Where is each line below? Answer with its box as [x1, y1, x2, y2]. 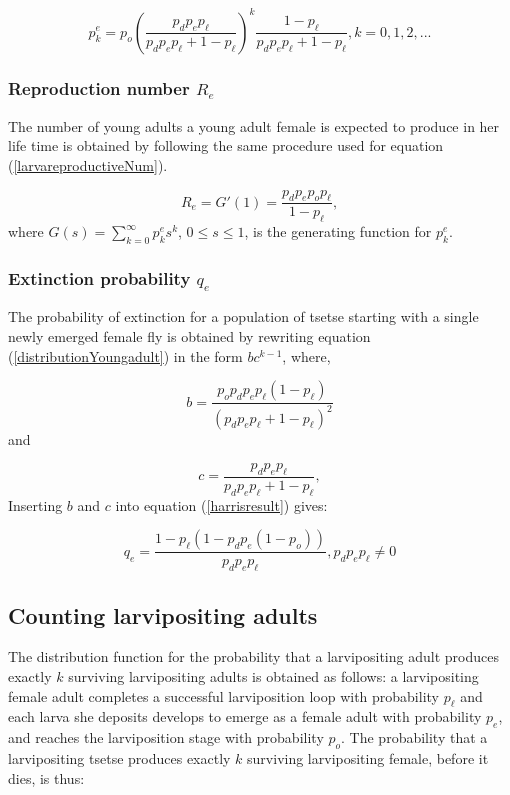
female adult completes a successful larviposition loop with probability [8, 685, 439, 706]
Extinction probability [8, 265, 191, 290]
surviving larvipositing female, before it [247, 748, 489, 769]
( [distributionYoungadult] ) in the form [8, 345, 243, 366]
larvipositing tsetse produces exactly [8, 748, 231, 769]
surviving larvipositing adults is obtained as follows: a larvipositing [68, 666, 479, 687]
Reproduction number [8, 76, 190, 101]
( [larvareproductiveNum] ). [8, 154, 168, 175]
